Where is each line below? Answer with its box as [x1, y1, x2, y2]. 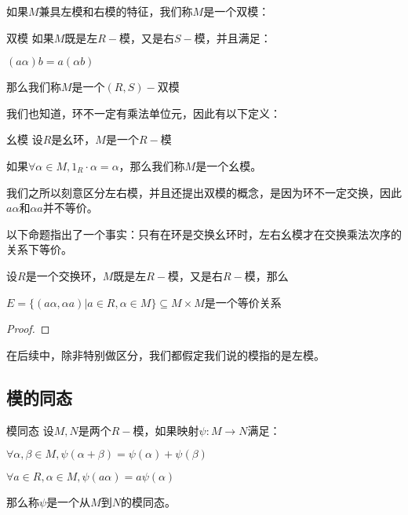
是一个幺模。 [195, 157, 262, 173]
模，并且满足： [194, 29, 271, 46]
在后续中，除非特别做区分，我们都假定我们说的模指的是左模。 [6, 346, 325, 363]
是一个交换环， [25, 267, 103, 283]
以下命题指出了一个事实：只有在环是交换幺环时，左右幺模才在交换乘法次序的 [6, 225, 402, 242]
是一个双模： [203, 3, 270, 19]
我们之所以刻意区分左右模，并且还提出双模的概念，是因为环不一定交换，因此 [6, 184, 402, 200]
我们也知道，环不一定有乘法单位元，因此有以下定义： [6, 104, 281, 121]
